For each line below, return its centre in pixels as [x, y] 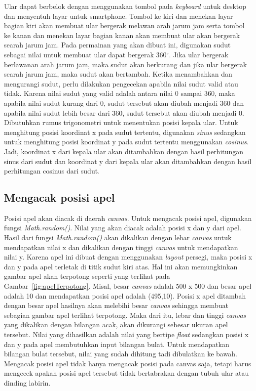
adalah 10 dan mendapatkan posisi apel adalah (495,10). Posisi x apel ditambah [125, 295]
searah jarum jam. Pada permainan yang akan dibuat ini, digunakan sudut [117, 45]
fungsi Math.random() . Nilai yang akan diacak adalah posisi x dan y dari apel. [123, 228]
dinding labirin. [27, 382]
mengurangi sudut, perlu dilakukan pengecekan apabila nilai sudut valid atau [121, 83]
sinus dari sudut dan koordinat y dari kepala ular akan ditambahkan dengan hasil [128, 161]
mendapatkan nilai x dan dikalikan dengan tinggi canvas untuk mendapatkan [121, 247]
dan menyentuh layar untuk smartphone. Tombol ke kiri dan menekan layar [119, 16]
